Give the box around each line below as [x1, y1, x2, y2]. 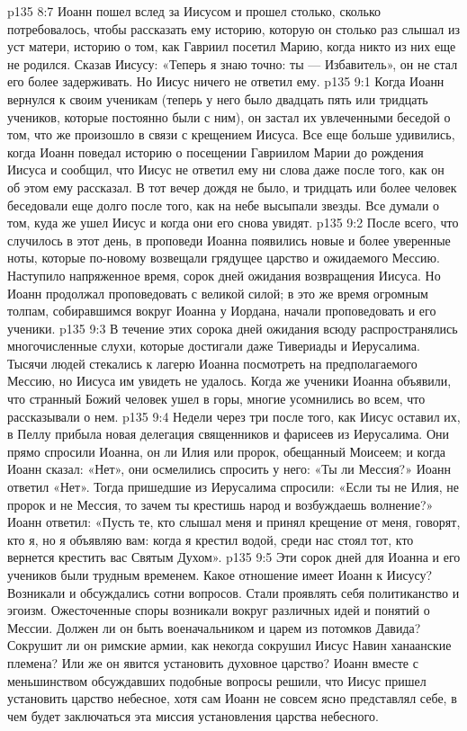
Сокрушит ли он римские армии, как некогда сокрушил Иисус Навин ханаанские [7, 636, 452, 655]
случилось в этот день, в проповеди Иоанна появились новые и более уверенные [7, 230, 451, 249]
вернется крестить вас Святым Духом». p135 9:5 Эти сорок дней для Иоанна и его [7, 548, 461, 566]
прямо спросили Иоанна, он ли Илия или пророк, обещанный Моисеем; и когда [7, 441, 446, 460]
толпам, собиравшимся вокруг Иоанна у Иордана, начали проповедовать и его [7, 301, 436, 320]
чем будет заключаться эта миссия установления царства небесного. [7, 706, 379, 725]
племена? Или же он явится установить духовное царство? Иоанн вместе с [7, 653, 418, 672]
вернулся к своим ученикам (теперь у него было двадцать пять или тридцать [7, 89, 428, 108]
